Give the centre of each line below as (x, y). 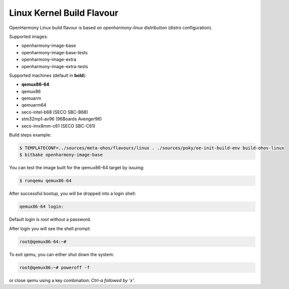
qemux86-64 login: (42, 207)
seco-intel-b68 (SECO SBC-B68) (55, 112)
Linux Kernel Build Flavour (64, 13)
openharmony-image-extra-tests (55, 66)
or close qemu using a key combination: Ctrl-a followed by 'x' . (72, 280)
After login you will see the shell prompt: (50, 228)
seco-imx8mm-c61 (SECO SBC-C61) (58, 126)
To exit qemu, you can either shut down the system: (62, 254)
